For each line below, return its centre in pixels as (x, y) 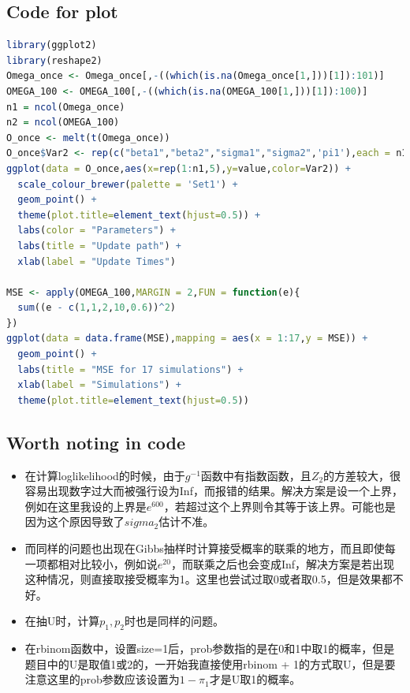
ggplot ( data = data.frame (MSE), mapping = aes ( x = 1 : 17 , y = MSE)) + (187, 339)
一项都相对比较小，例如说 (91, 563)
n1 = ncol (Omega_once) (66, 107)
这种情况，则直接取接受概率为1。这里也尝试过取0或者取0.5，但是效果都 (209, 579)
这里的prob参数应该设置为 (113, 679)
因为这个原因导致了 (75, 522)
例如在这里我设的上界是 (86, 506)
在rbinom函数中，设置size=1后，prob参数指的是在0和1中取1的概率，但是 (210, 648)
